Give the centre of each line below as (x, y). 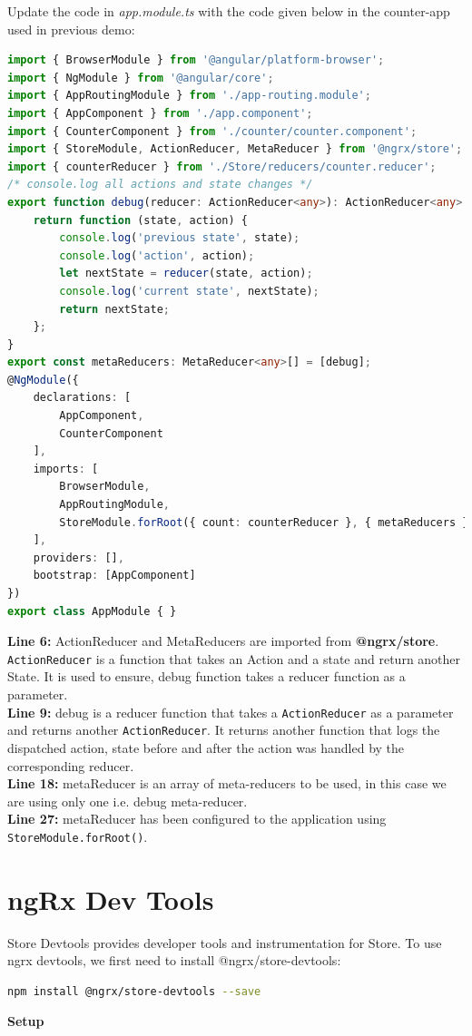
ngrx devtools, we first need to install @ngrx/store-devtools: (174, 960)
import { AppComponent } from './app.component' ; (160, 113)
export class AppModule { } (92, 611)
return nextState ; (114, 309)
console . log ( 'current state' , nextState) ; (189, 291)
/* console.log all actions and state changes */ (160, 185)
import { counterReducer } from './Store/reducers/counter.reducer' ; (222, 166)
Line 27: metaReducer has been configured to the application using (197, 819)
